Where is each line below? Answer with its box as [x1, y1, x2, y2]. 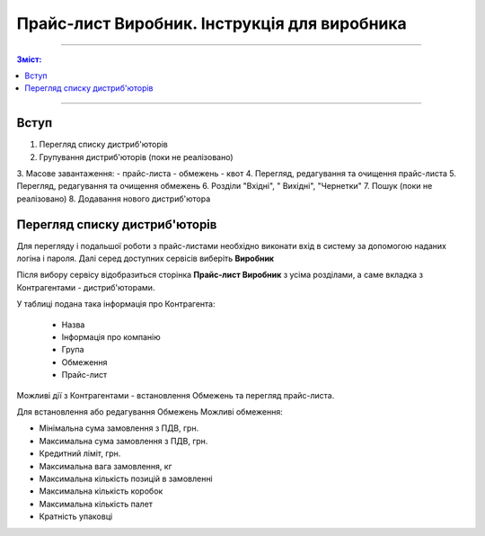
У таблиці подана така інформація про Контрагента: [16, 299, 216, 309]
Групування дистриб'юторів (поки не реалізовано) [39, 151, 234, 162]
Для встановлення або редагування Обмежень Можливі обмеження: [16, 406, 283, 417]
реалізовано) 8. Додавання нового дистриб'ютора [16, 193, 211, 204]
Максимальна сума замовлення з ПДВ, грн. [39, 435, 208, 446]
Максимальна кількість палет [39, 498, 153, 509]
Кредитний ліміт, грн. [39, 448, 121, 459]
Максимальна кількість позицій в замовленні [39, 473, 213, 484]
